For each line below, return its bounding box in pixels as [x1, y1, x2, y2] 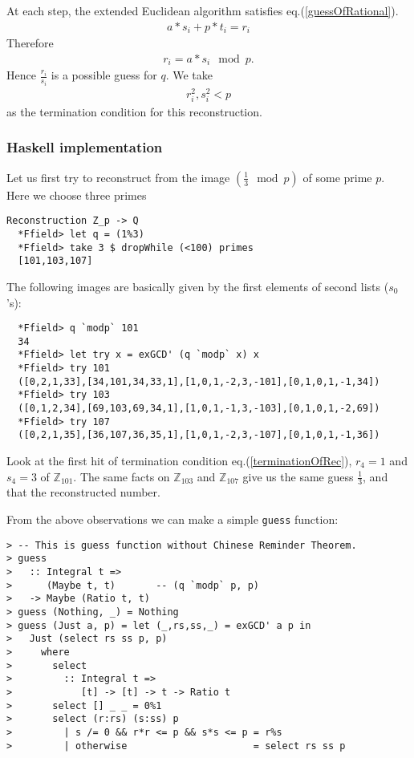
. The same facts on [73, 468, 170, 484]
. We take [165, 67, 213, 83]
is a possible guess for [51, 67, 157, 83]
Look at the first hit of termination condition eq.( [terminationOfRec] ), [6, 452, 352, 469]
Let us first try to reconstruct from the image [6, 168, 230, 185]
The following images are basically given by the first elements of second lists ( [6, 278, 389, 294]
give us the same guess [242, 468, 354, 484]
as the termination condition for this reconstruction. [6, 103, 262, 120]
